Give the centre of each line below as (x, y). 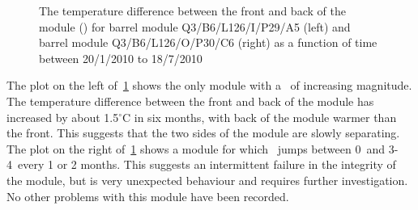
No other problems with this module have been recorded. (148, 196)
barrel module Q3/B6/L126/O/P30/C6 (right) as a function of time (208, 42)
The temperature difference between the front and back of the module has (190, 101)
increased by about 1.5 (63, 117)
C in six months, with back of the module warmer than (260, 117)
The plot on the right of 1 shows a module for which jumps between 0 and (196, 148)
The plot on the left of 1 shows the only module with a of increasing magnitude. (209, 85)
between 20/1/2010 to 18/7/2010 (121, 58)
